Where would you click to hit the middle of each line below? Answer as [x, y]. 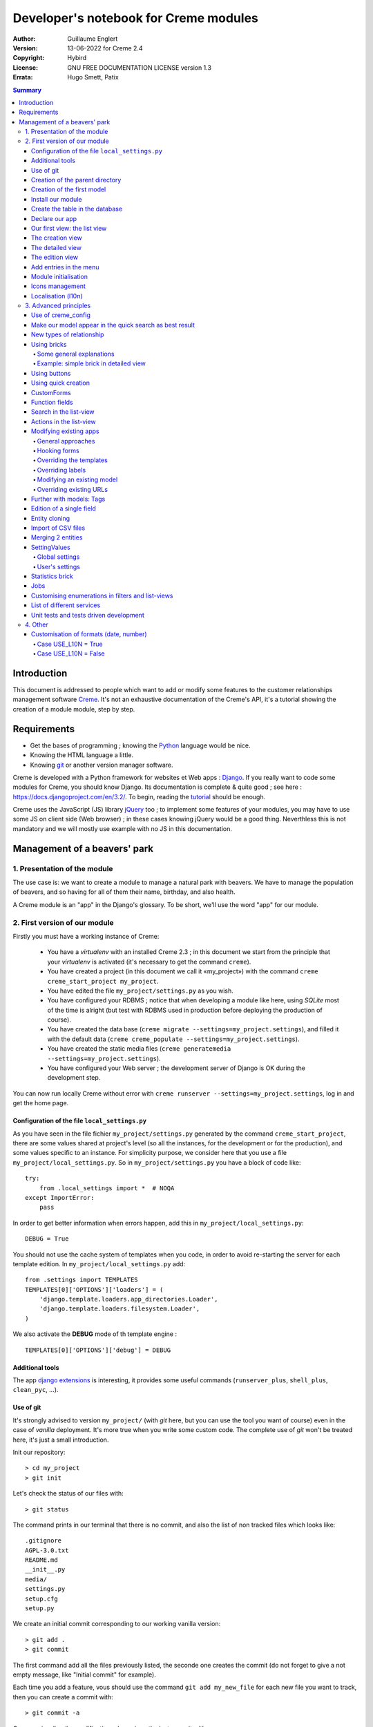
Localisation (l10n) [57, 296]
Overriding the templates [73, 460]
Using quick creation [60, 383]
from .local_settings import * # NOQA [107, 1188]
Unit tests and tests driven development [88, 615]
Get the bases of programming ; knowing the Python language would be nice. [141, 745]
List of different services [66, 605]
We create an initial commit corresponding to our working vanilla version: [117, 1624]
